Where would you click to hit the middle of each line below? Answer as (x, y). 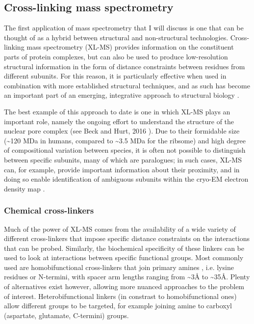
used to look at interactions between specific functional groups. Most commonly (124, 257)
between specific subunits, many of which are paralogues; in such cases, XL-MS (123, 159)
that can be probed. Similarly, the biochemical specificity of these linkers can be (124, 248)
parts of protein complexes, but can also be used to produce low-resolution (116, 56)
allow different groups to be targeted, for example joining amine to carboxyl (118, 306)
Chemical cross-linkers (49, 210)
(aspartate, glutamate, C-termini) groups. (66, 315)
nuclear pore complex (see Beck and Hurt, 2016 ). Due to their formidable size (122, 131)
